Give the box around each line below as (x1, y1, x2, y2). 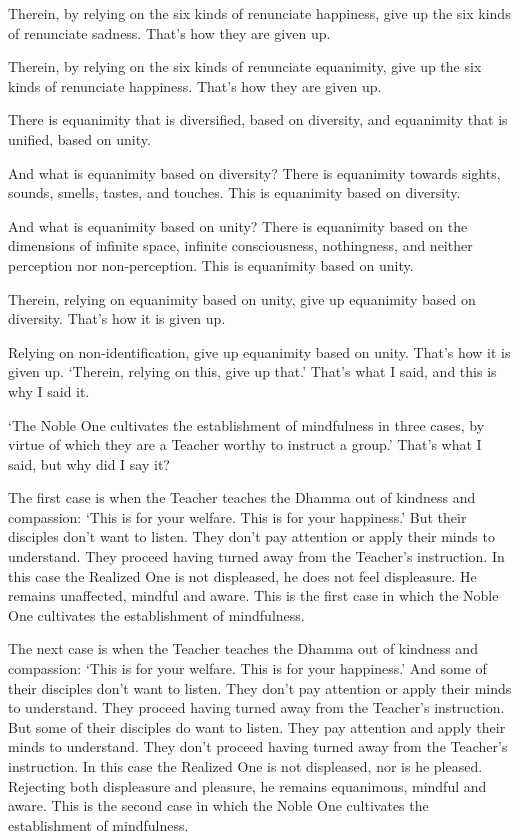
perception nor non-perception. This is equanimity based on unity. (8, 254, 414, 275)
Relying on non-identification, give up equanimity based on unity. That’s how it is (8, 341, 511, 362)
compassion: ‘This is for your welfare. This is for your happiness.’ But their (8, 506, 467, 527)
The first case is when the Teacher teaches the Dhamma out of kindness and (8, 487, 476, 508)
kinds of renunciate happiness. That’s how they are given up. (8, 75, 382, 96)
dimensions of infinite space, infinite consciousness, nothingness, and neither (8, 235, 473, 256)
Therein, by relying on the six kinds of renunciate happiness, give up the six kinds (8, 3, 511, 23)
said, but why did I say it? (8, 453, 170, 474)
